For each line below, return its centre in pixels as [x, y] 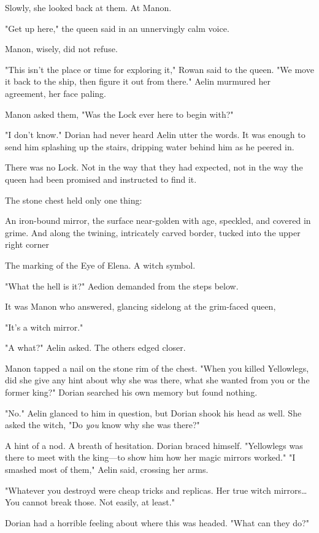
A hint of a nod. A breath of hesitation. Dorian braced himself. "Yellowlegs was [154, 445]
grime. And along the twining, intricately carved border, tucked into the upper [153, 232]
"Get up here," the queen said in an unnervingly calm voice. [117, 28]
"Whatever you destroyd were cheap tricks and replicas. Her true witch [138, 490]
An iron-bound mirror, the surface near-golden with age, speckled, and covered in [158, 220]
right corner [27, 244]
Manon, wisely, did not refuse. [61, 49]
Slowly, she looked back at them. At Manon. [88, 7]
